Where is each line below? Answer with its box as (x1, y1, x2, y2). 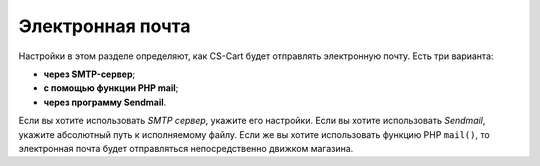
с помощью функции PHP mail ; (43, 82, 179, 94)
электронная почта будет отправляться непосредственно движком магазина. (18, 142, 354, 154)
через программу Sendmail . (43, 96, 167, 108)
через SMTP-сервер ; (43, 68, 136, 80)
